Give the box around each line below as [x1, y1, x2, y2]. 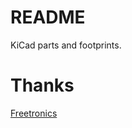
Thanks [10, 74, 75, 97]
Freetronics [10, 107, 58, 119]
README [10, 6, 86, 29]
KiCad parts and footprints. [10, 39, 122, 51]
